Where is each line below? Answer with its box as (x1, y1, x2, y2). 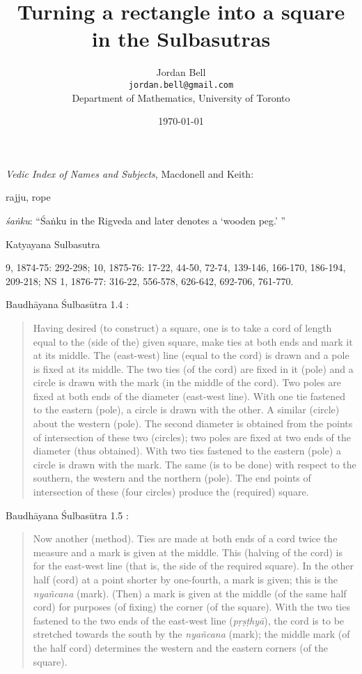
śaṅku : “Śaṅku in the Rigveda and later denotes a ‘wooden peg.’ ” (6, 213, 286, 227)
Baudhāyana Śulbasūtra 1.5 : (6, 507, 129, 522)
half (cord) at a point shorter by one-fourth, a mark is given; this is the (33, 572, 338, 586)
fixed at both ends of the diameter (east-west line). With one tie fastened (33, 388, 346, 403)
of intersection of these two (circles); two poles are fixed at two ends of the (33, 429, 351, 444)
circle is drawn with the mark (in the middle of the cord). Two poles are (33, 375, 341, 390)
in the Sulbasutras (91, 24, 271, 53)
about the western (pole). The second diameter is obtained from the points (33, 416, 353, 431)
